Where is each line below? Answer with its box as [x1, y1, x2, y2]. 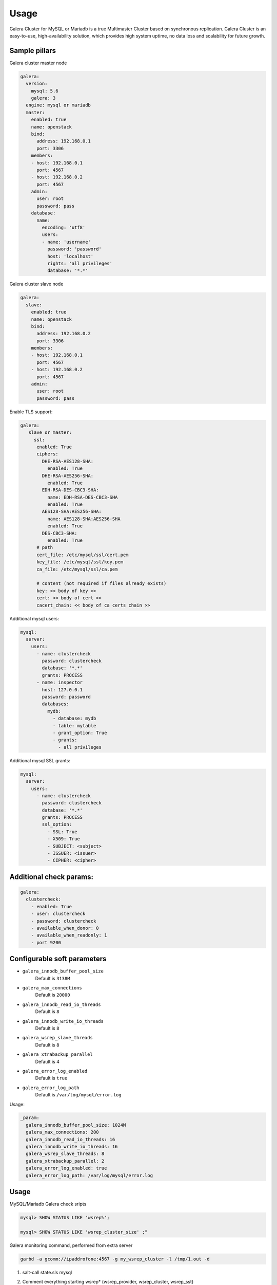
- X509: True [47, 836, 81, 842]
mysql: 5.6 [31, 88, 58, 94]
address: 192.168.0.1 [36, 138, 91, 144]
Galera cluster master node [9, 60, 67, 66]
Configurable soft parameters [9, 954, 107, 963]
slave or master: [28, 430, 72, 435]
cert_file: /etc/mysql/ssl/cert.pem [36, 552, 129, 558]
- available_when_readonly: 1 [31, 932, 107, 938]
